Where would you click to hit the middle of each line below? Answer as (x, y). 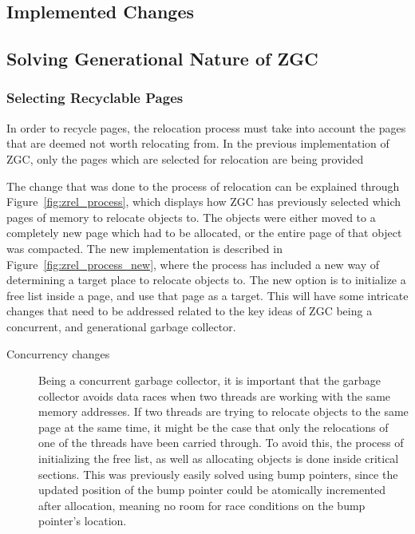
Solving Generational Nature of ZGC (162, 59)
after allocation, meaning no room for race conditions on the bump (202, 505)
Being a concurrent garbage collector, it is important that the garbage (210, 380)
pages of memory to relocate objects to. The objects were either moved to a (191, 217)
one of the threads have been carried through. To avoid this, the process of (221, 443)
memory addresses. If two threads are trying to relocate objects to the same (223, 411)
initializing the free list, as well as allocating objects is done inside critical (219, 459)
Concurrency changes (58, 353)
